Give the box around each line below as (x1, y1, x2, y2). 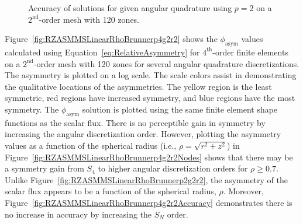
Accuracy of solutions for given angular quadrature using (28, 2, 232, 13)
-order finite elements (212, 45, 288, 58)
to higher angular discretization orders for (98, 162, 248, 174)
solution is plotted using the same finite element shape (82, 103, 278, 115)
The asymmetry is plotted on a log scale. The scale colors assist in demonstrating (5, 69, 297, 81)
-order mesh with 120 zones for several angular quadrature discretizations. (33, 57, 299, 69)
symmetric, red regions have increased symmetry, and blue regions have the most (5, 92, 295, 104)
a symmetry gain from (5, 162, 84, 174)
